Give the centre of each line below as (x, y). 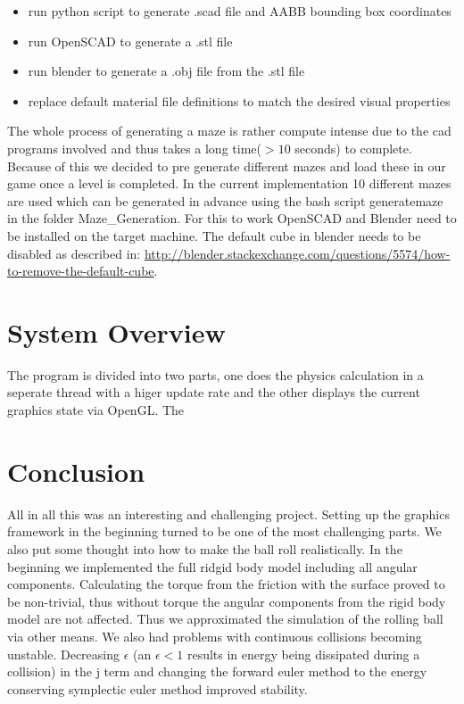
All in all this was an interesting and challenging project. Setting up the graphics (228, 514)
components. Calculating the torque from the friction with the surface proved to (226, 584)
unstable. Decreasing (63, 654)
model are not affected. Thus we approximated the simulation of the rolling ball (225, 619)
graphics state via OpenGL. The (96, 410)
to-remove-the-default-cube (81, 271)
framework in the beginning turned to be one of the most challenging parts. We (224, 531)
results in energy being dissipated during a (303, 654)
